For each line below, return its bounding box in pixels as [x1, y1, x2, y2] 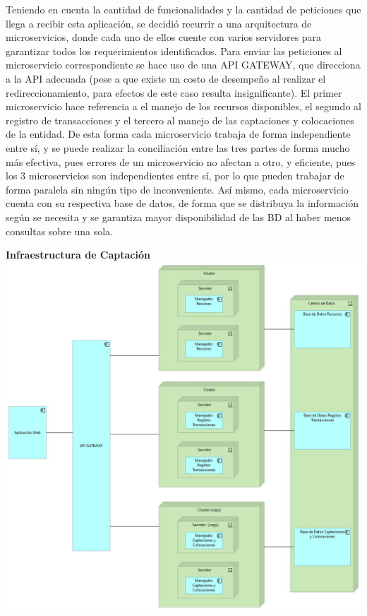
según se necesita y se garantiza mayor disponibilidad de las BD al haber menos [6, 209, 351, 224]
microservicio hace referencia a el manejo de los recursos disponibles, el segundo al [6, 99, 361, 114]
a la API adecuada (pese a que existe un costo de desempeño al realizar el [6, 71, 326, 85]
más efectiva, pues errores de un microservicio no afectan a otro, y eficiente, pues [6, 154, 356, 169]
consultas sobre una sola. [6, 223, 114, 238]
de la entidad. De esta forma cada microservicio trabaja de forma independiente [6, 126, 351, 141]
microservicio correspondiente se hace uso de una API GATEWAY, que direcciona [6, 57, 361, 72]
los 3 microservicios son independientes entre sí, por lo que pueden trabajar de [6, 168, 344, 183]
